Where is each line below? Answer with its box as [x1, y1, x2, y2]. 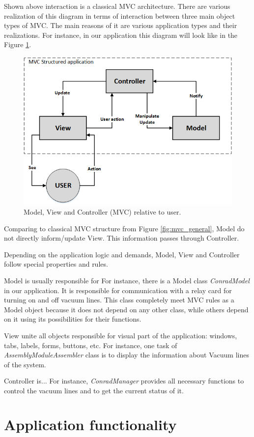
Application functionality [4, 414, 177, 434]
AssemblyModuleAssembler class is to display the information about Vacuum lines [4, 350, 249, 360]
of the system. [4, 359, 46, 369]
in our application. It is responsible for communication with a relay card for [4, 285, 232, 295]
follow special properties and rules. [4, 259, 108, 269]
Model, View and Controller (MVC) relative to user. [24, 207, 181, 217]
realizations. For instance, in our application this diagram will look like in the [4, 29, 238, 40]
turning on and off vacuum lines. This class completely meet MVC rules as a [4, 295, 234, 305]
